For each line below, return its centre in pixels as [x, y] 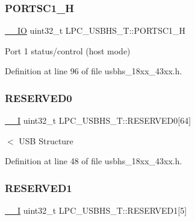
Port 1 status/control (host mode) [68, 50]
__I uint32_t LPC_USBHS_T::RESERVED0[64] [98, 120]
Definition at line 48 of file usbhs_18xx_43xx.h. [94, 161]
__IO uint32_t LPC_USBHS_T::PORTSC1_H [95, 30]
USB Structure [46, 140]
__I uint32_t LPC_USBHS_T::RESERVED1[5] [96, 210]
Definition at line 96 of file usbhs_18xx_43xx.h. [94, 71]
